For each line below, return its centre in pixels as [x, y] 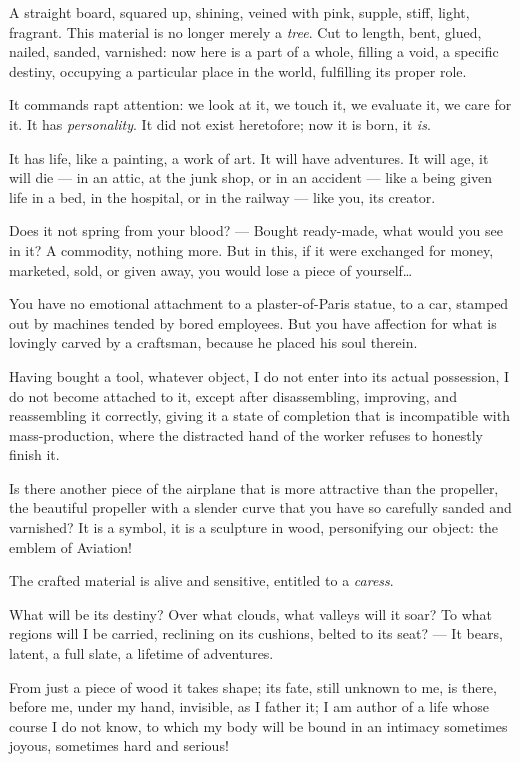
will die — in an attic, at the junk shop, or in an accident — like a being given [251, 177]
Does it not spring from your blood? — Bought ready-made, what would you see [256, 230]
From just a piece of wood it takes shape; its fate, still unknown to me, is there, [253, 686]
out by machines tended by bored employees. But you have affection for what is [253, 322]
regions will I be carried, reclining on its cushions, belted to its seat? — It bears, [256, 633]
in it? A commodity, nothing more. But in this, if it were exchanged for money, [251, 249]
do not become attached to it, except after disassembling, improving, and [233, 395]
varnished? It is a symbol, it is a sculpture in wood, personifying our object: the [254, 527]
